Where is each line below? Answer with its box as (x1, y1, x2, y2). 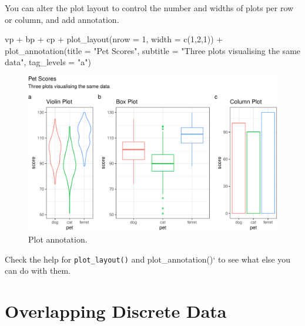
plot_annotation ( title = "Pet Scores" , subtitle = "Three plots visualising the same (5, 44, 301, 56)
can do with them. (5, 264, 71, 277)
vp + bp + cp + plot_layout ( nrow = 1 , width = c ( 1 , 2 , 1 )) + (5, 33, 223, 45)
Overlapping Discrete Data (5, 298, 227, 322)
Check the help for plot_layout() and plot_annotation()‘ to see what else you (5, 253, 291, 265)
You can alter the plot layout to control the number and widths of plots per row (5, 2, 294, 14)
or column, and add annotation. (5, 13, 119, 25)
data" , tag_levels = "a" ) (5, 56, 91, 68)
